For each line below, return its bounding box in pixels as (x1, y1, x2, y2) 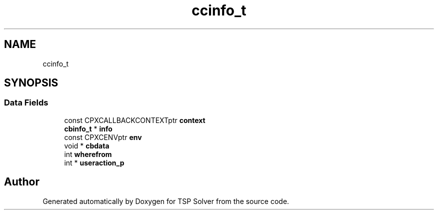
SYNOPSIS (4, 76, 58, 89)
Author (4, 175, 39, 188)
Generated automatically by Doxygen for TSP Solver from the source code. (42, 196, 289, 205)
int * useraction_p (64, 158, 124, 167)
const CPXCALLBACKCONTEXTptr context (64, 115, 205, 124)
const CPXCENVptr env (64, 132, 142, 141)
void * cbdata (64, 141, 109, 150)
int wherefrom (64, 149, 112, 158)
